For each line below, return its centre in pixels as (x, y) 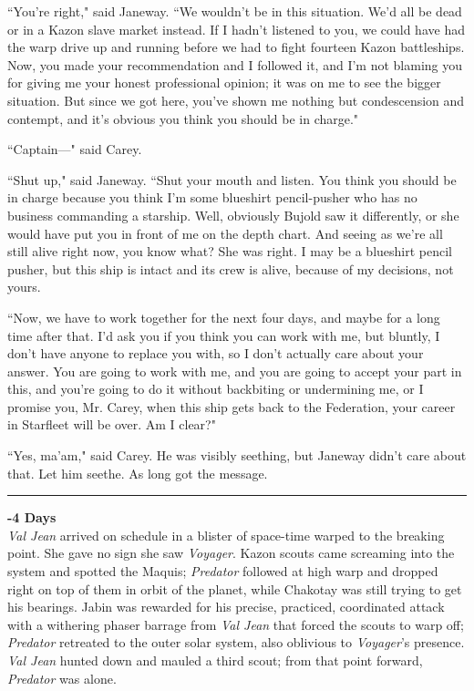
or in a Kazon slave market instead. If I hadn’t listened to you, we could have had (236, 29)
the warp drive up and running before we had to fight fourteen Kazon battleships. (236, 47)
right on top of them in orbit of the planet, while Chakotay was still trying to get (235, 588)
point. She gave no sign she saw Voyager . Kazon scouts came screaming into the (231, 553)
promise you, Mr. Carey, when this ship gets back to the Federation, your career (232, 406)
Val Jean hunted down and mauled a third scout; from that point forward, (215, 660)
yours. (24, 287)
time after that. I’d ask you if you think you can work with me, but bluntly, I (224, 335)
